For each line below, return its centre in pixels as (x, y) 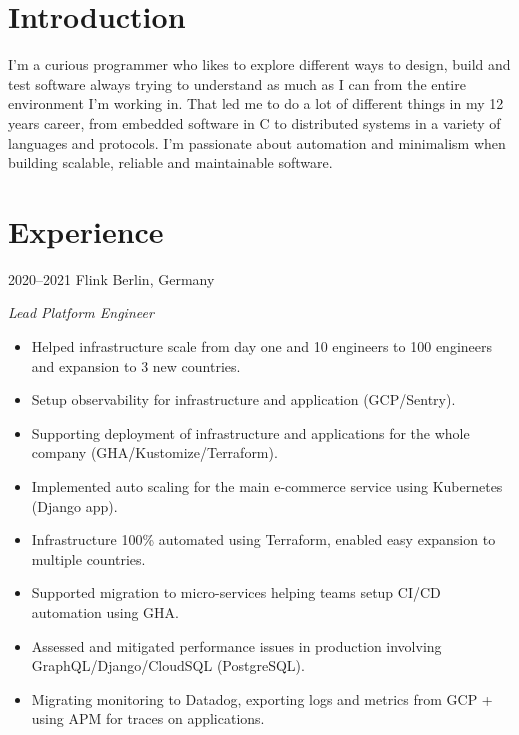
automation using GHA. (105, 611)
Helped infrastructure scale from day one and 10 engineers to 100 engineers (261, 346)
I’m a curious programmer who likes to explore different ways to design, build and (259, 64)
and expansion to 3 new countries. (136, 365)
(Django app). (74, 505)
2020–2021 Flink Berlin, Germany (111, 278)
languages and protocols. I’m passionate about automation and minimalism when (257, 142)
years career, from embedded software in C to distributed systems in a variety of (254, 122)
